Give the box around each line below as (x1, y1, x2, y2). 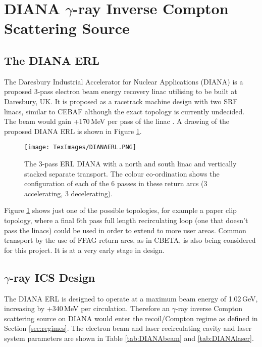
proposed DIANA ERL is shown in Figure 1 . (4, 125, 142, 136)
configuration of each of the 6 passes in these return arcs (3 (24, 178, 207, 189)
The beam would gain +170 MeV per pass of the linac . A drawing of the (4, 116, 229, 126)
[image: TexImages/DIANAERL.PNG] (24, 144, 136, 151)
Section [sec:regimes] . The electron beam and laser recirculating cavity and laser (4, 323, 252, 333)
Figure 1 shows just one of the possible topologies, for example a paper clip (4, 205, 237, 215)
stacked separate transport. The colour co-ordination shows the (24, 168, 220, 179)
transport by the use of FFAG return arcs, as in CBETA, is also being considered (4, 235, 256, 245)
